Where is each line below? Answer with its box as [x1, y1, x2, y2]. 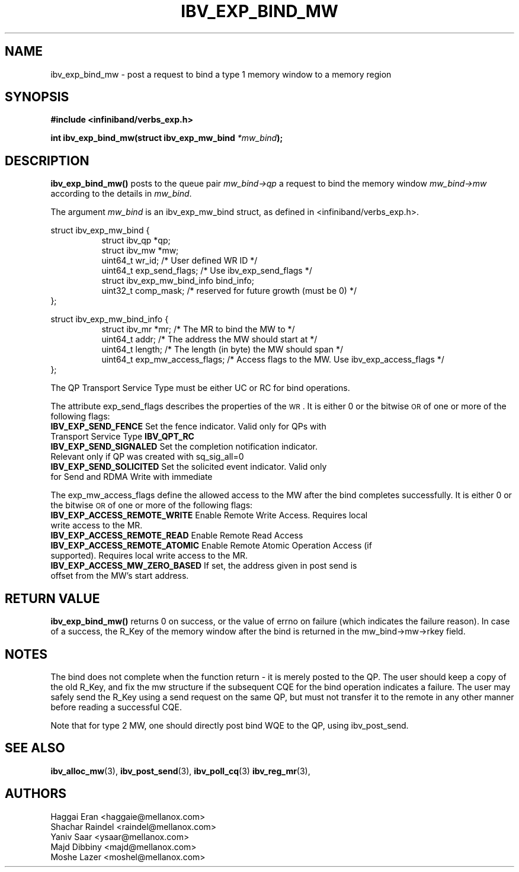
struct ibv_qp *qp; [101, 235, 171, 246]
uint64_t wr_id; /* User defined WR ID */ [101, 255, 258, 266]
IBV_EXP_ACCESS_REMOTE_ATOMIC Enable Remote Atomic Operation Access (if [50, 540, 372, 551]
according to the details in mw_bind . [50, 188, 192, 199]
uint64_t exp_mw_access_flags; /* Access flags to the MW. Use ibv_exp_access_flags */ [101, 354, 444, 365]
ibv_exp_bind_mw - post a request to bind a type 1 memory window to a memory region [50, 69, 392, 79]
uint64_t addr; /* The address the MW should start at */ [101, 334, 318, 345]
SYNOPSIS [5, 89, 69, 105]
